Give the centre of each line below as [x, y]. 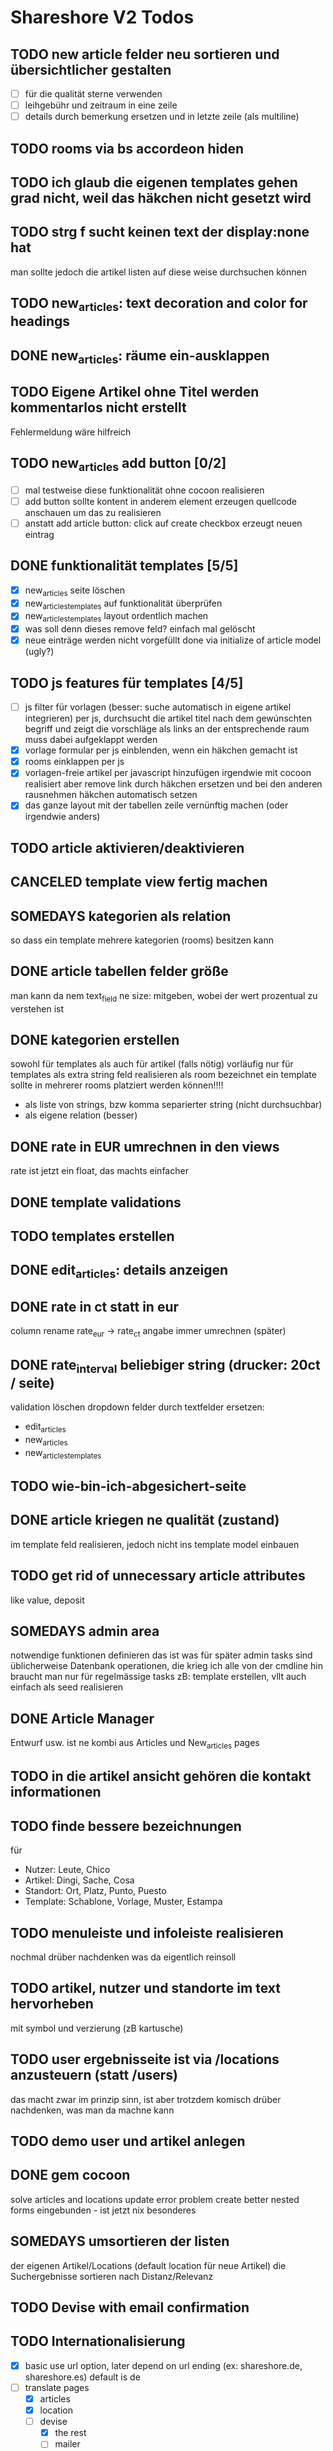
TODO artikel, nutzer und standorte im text [145, 1988]
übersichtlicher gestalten [91, 69]
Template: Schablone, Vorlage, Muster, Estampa [123, 1902]
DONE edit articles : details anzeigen [119, 1271]
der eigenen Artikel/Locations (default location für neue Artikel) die [148, 2265]
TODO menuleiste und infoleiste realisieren [147, 1932]
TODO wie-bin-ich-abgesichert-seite [128, 1486]
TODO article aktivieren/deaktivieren [127, 847]
